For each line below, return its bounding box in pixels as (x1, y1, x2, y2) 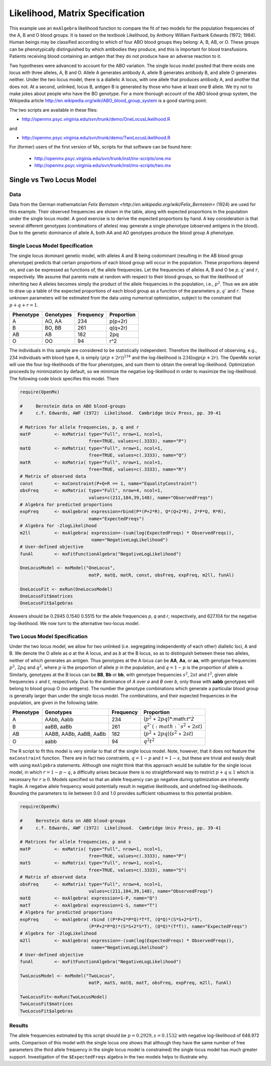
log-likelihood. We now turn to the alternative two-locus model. (9, 620, 140, 626)
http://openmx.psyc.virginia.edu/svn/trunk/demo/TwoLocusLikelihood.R (22, 135, 171, 141)
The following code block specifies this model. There (9, 375, 119, 382)
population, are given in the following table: (9, 700, 99, 706)
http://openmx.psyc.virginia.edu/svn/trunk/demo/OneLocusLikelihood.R (22, 116, 171, 122)
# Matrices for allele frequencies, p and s (20, 839, 131, 845)
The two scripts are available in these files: (9, 107, 98, 113)
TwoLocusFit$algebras (20, 1008, 73, 1014)
